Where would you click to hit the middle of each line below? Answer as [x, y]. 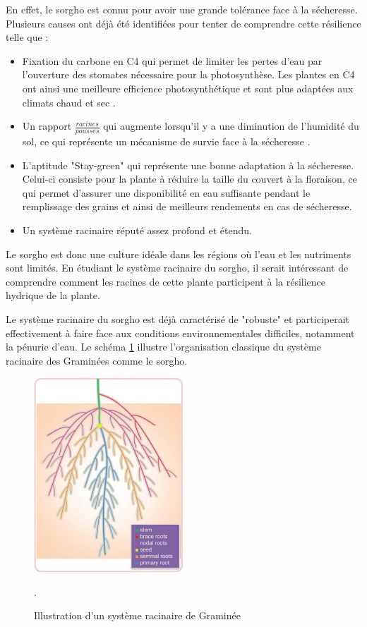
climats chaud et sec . [69, 102]
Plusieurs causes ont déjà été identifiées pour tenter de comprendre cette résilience [183, 23]
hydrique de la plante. [53, 295]
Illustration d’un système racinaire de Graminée [137, 615]
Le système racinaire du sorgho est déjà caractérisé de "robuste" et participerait [178, 318]
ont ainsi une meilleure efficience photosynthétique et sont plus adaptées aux [188, 88]
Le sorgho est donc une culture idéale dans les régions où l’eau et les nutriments [179, 254]
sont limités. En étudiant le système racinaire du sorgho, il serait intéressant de [177, 268]
